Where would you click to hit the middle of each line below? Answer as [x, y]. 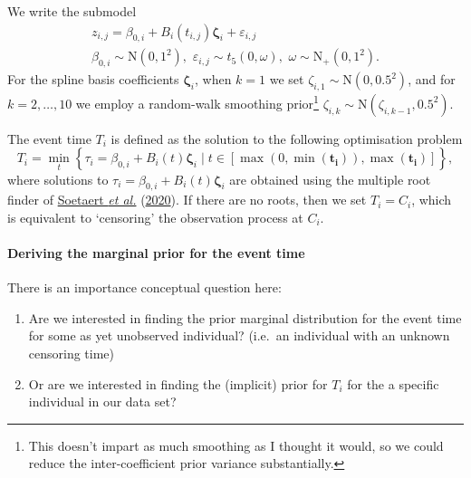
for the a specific [393, 383]
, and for [432, 79]
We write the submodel [72, 11]
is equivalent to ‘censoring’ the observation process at [155, 217]
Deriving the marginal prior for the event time [156, 253]
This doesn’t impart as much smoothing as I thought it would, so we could [236, 445]
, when [213, 79]
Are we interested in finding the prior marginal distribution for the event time [245, 317]
